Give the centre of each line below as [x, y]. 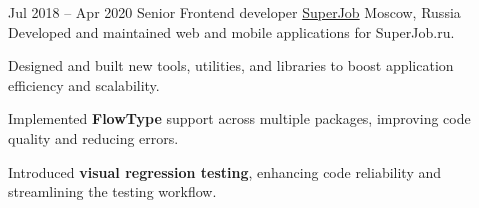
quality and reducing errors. [93, 137]
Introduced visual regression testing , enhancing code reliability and [225, 171]
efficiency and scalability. [84, 84]
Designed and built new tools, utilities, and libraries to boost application [231, 65]
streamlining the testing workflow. [112, 191]
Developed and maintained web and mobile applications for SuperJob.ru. [231, 31]
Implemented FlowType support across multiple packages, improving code [239, 118]
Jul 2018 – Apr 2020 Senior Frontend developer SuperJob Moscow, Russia [234, 12]
